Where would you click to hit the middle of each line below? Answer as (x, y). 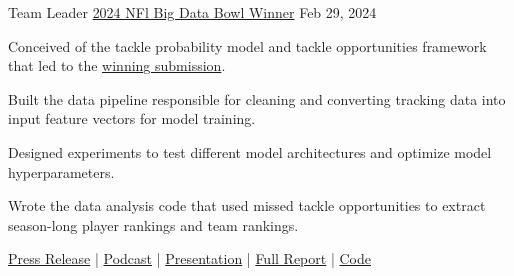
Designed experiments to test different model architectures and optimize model (250, 151)
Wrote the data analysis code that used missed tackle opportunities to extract (247, 205)
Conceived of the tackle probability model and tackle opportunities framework (247, 45)
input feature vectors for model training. (132, 118)
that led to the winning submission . (117, 65)
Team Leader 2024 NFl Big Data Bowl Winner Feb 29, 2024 (192, 12)
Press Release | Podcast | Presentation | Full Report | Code (189, 258)
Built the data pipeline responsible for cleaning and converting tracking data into (257, 98)
